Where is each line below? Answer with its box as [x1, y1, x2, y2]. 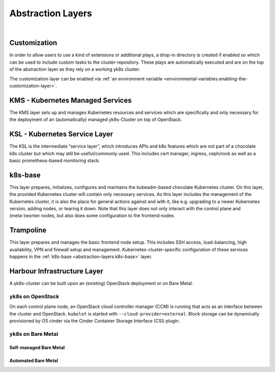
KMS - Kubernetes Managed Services [9, 96, 132, 104]
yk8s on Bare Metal [9, 330, 59, 337]
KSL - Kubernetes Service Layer [9, 130, 113, 138]
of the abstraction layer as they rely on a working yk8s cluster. [9, 66, 140, 72]
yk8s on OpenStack [9, 293, 60, 300]
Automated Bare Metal [9, 357, 59, 363]
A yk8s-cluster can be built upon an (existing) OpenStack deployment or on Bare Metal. [9, 280, 194, 287]
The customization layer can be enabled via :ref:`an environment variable [9, 75, 163, 81]
